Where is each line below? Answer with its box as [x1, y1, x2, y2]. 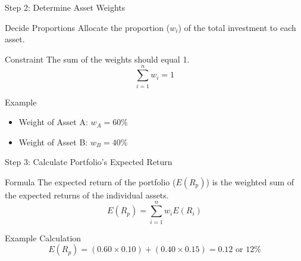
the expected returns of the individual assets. [5, 188, 169, 201]
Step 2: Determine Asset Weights [5, 1, 126, 13]
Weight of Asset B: [18, 135, 88, 148]
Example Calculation [5, 231, 81, 244]
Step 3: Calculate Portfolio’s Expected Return [5, 156, 173, 168]
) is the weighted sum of [206, 175, 294, 188]
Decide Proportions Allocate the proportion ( [5, 21, 170, 33]
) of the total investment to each [178, 21, 296, 33]
